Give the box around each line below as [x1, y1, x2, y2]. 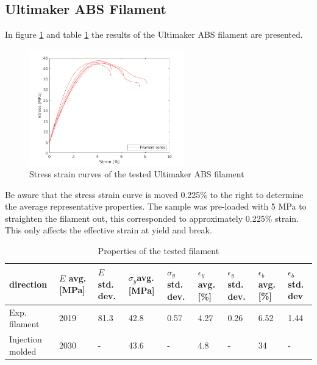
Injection [9, 333, 42, 345]
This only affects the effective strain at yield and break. [5, 224, 212, 236]
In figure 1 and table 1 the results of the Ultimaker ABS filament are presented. [5, 28, 303, 41]
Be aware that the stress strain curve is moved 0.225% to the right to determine [5, 188, 304, 200]
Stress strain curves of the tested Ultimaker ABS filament [29, 168, 244, 180]
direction [9, 277, 48, 290]
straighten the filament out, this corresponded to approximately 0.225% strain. [5, 211, 299, 224]
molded [9, 344, 37, 357]
